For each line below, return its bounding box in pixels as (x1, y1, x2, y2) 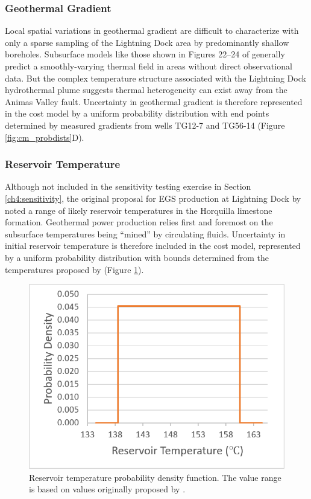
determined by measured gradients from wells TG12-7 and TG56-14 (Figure (5, 118, 285, 131)
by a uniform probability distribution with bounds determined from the (5, 251, 269, 263)
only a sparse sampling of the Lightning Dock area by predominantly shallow (5, 36, 289, 48)
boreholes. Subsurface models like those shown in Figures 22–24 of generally (5, 48, 285, 60)
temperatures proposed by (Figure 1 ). (5, 263, 144, 275)
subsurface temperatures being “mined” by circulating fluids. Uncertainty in (5, 227, 286, 240)
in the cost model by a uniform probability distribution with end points (5, 107, 269, 120)
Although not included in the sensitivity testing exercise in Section (5, 180, 251, 193)
